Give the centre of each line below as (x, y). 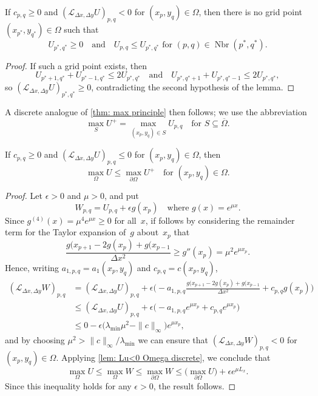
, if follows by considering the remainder (220, 220)
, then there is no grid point (250, 12)
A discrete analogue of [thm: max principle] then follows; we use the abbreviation (156, 112)
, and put (122, 196)
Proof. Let (24, 196)
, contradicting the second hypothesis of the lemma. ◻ (193, 87)
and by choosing (35, 339)
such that (81, 29)
